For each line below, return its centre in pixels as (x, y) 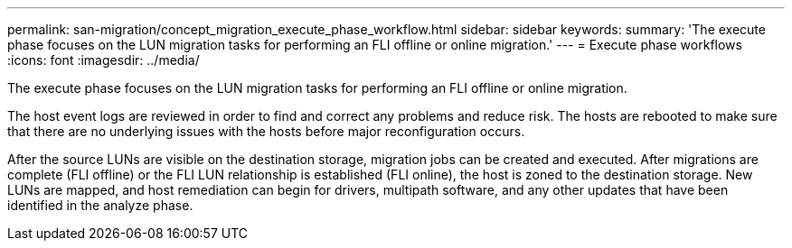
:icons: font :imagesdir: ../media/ (104, 60)
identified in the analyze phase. (100, 205)
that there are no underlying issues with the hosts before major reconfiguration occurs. (266, 131)
